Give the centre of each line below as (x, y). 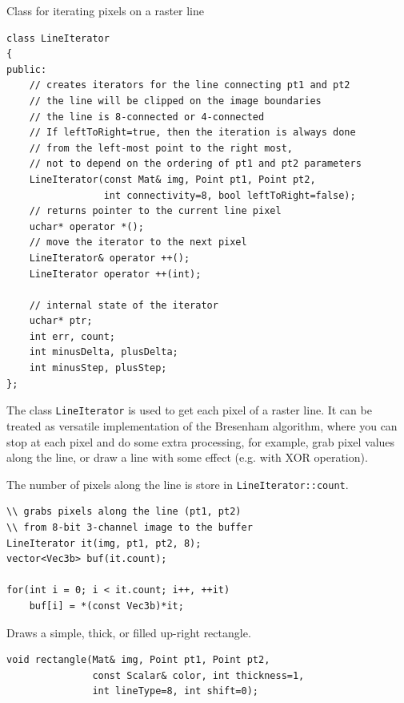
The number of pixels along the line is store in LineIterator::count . (178, 484)
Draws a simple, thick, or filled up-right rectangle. (129, 632)
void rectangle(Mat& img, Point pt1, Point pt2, (138, 660)
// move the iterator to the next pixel (138, 242)
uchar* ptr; (61, 321)
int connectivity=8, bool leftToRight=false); (230, 195)
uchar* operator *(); (86, 226)
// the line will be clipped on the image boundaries (175, 101)
